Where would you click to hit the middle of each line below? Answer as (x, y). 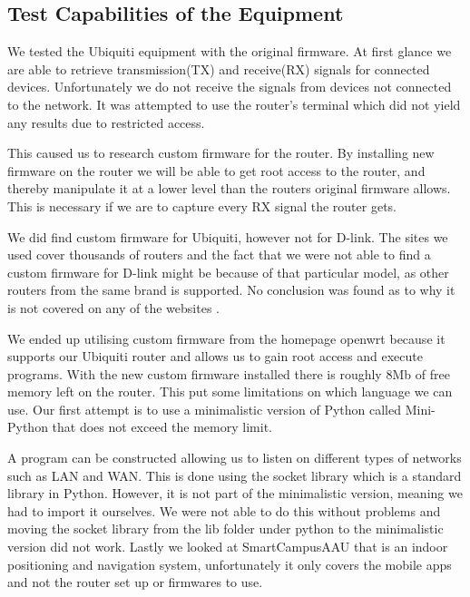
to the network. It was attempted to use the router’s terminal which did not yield (234, 104)
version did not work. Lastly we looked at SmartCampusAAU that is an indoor (228, 547)
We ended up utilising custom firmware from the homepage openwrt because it (226, 338)
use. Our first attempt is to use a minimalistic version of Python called (204, 409)
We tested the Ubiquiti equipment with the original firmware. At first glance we (230, 51)
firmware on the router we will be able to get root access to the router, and (216, 170)
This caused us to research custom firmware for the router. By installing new (221, 153)
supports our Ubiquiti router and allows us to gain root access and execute (215, 356)
